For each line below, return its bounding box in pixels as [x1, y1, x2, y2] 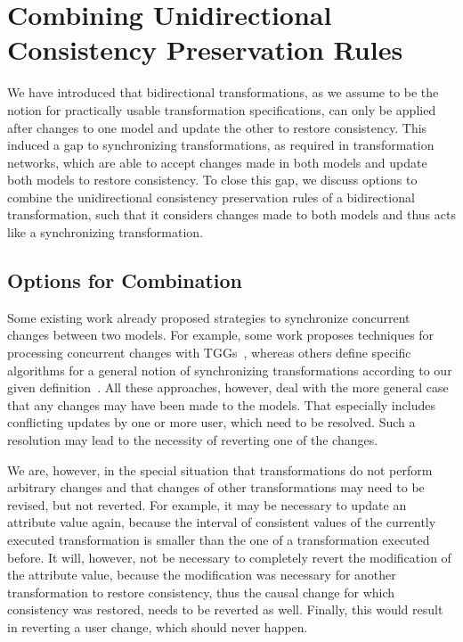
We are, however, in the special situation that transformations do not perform [7, 460, 433, 479]
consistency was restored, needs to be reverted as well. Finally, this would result [7, 600, 443, 619]
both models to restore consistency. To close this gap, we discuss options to [7, 170, 418, 189]
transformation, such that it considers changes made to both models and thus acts [7, 205, 456, 224]
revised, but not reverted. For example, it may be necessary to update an [7, 495, 407, 514]
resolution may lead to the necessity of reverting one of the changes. [7, 431, 378, 449]
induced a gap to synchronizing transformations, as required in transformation [7, 136, 435, 154]
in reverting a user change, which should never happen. [7, 617, 308, 636]
